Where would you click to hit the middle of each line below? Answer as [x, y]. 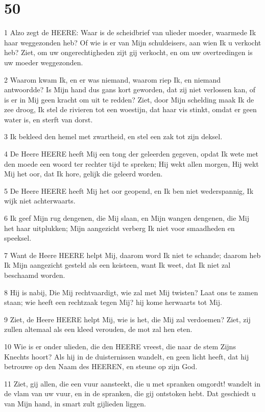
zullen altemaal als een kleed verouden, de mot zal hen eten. [98, 329]
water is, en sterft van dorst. [49, 119]
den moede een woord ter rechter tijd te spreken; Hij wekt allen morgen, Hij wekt [131, 163]
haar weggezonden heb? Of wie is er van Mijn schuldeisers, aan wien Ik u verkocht [133, 42]
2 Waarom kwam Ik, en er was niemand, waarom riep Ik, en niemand [113, 79]
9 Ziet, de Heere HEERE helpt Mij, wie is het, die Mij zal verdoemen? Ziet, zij [127, 319]
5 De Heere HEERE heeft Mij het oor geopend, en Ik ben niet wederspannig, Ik [129, 190]
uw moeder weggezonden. [44, 62]
